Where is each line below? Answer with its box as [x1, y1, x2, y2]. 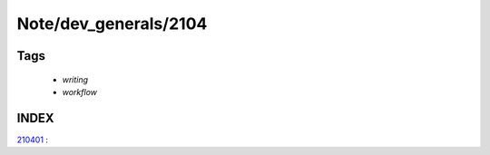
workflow [62, 86, 98, 97]
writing [62, 73, 89, 85]
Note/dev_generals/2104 [16, 14, 208, 34]
